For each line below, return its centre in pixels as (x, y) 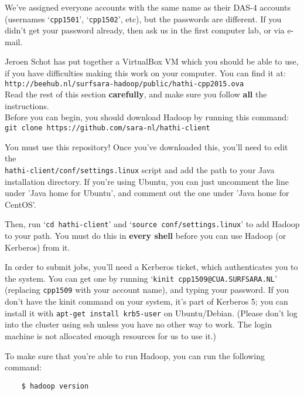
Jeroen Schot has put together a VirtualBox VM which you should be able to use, (152, 61)
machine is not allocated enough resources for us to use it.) (110, 335)
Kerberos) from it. (37, 247)
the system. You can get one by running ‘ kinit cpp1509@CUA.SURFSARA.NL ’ (141, 278)
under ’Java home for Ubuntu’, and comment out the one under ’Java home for (147, 193)
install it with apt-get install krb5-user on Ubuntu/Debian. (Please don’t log (151, 313)
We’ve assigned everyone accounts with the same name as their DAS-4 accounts (148, 7)
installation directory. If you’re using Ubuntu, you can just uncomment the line (147, 181)
